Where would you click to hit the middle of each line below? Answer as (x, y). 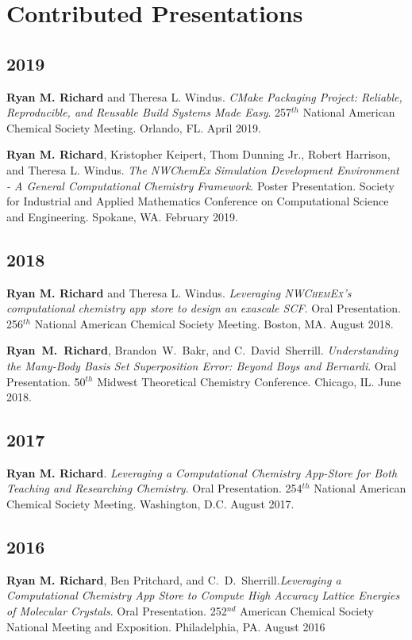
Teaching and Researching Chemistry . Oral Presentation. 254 (154, 488)
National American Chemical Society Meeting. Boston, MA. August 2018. (214, 323)
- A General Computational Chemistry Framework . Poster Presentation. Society (200, 185)
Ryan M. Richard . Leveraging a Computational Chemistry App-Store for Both (202, 472)
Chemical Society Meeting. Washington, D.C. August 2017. (150, 504)
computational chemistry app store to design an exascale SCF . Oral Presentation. (204, 308)
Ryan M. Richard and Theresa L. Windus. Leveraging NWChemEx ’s (179, 292)
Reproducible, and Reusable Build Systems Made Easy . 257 (149, 112)
